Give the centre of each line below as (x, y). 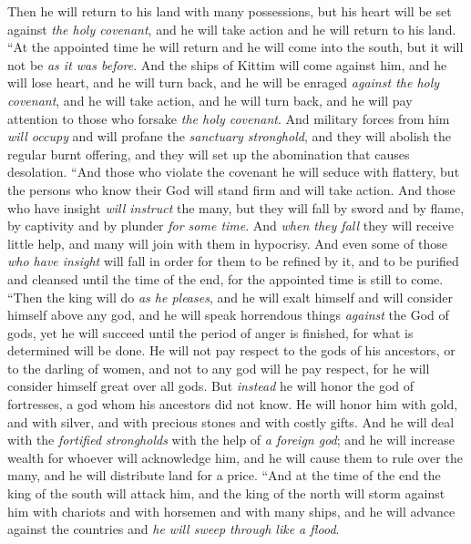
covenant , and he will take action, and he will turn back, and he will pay (210, 100)
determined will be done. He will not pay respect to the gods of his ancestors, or (231, 350)
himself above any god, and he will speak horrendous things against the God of (228, 315)
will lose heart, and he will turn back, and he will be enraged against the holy (224, 82)
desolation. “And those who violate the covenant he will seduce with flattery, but (234, 172)
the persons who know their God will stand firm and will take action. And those (231, 189)
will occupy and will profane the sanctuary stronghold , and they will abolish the (230, 136)
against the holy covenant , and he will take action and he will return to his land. (232, 29)
